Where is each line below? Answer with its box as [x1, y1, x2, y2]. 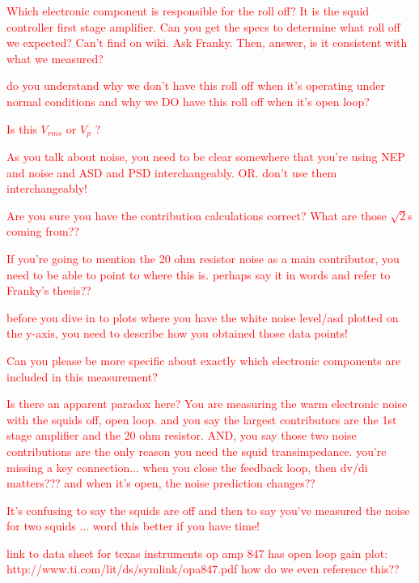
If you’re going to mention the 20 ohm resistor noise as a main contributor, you [6, 249, 400, 266]
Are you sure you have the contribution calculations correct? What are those [6, 206, 387, 223]
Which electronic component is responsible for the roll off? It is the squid [6, 2, 370, 19]
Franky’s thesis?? [6, 282, 91, 299]
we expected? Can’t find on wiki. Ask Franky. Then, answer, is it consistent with [6, 34, 408, 51]
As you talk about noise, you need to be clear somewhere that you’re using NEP [6, 148, 405, 165]
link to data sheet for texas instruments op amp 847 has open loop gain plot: [6, 544, 388, 561]
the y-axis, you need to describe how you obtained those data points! [6, 325, 348, 342]
